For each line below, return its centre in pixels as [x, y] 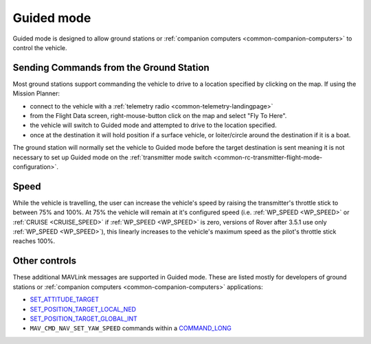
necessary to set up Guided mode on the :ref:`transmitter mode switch [112, 157]
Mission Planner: [36, 93]
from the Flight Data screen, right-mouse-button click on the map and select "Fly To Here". [158, 116]
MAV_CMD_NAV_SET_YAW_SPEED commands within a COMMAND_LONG [131, 328]
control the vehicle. [40, 47]
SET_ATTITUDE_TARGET [65, 299]
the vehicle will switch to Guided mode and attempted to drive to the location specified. [154, 125]
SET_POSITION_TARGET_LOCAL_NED [83, 309]
